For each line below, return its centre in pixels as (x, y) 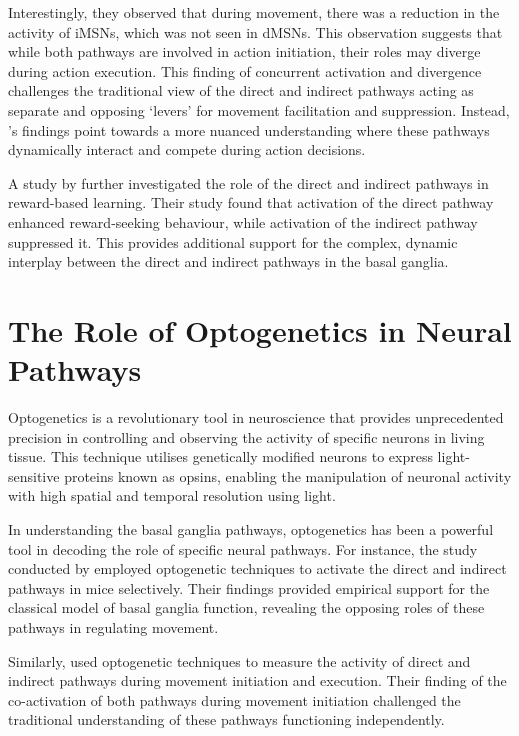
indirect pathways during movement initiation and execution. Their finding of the (257, 680)
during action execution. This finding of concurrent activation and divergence (245, 70)
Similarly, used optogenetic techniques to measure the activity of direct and (239, 660)
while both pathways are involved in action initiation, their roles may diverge (244, 51)
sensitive (34, 475)
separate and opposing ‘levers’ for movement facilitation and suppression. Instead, (259, 109)
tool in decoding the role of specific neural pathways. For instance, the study (243, 548)
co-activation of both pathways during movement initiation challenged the (234, 699)
